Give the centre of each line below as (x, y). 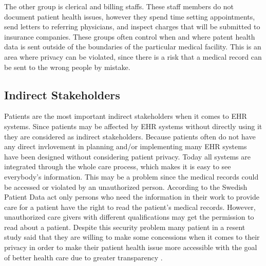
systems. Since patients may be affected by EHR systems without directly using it (133, 126)
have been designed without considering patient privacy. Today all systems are (128, 156)
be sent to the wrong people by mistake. (67, 67)
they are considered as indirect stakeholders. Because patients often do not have (130, 136)
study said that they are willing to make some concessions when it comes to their (132, 237)
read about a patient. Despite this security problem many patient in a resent (125, 227)
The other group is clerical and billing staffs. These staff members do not (119, 6)
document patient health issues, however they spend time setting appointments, (130, 16)
